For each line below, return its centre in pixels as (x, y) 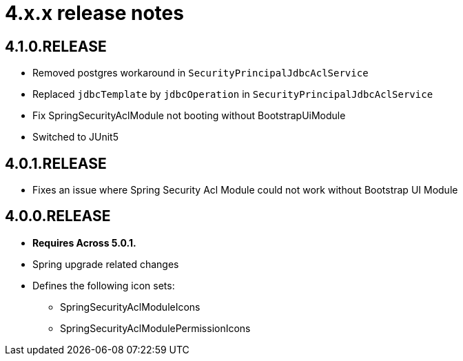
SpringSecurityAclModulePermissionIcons (155, 328)
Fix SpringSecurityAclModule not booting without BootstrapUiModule (189, 116)
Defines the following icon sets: (104, 285)
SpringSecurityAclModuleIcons (130, 307)
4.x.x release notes (94, 13)
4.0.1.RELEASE (56, 163)
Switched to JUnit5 (75, 137)
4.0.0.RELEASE (58, 216)
